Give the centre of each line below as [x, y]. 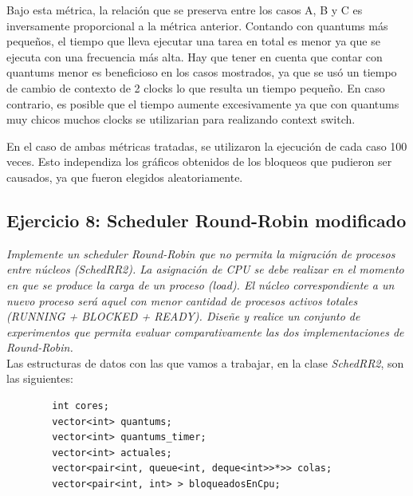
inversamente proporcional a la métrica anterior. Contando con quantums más [197, 25]
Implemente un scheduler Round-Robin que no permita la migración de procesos [201, 253]
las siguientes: [40, 378]
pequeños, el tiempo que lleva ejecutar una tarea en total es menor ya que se [193, 41]
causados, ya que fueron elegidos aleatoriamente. [125, 177]
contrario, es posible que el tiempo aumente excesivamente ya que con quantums [203, 103]
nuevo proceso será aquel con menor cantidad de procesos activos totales [182, 300]
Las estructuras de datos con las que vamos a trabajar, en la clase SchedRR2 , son [205, 362]
